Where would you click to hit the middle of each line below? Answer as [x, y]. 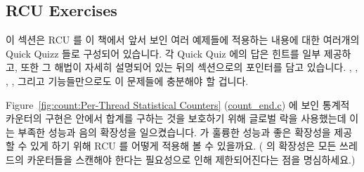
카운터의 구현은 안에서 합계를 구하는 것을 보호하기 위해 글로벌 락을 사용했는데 [176, 118]
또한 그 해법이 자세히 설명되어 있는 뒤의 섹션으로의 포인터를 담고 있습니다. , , [189, 67]
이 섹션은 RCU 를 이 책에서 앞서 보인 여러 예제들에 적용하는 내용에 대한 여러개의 [183, 40]
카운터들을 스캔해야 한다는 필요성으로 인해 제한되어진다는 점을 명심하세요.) [191, 159]
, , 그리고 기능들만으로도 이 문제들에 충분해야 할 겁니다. [127, 80]
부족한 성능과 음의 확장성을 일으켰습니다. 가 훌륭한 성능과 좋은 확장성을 [174, 132]
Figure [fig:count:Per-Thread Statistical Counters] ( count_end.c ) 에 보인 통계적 [178, 104]
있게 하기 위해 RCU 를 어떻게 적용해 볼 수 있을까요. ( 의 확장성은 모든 [183, 146]
